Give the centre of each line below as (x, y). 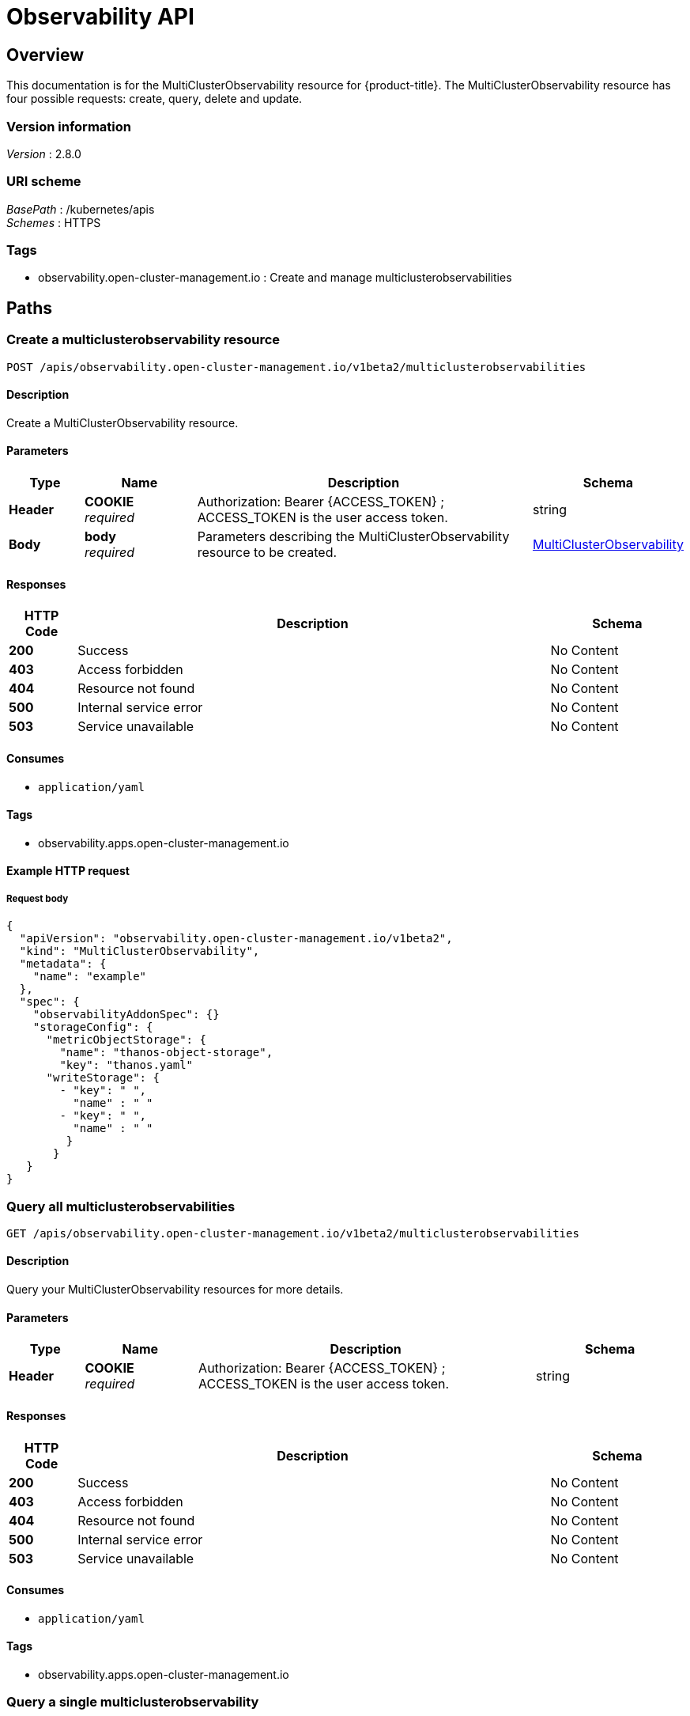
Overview (45, 55)
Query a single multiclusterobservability (133, 1702)
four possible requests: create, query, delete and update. (155, 99)
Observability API (100, 17)
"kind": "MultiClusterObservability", (140, 951)
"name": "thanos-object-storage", (166, 1053)
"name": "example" (90, 977)
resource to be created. (267, 553)
